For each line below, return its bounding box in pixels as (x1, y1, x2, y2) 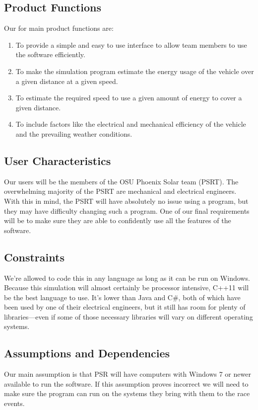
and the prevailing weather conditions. (15, 128, 132, 139)
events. (4, 398, 25, 409)
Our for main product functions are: (4, 23, 114, 33)
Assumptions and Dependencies (4, 345, 170, 361)
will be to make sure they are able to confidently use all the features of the (4, 215, 231, 226)
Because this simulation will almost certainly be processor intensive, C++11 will (4, 282, 249, 293)
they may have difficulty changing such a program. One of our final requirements (4, 205, 250, 216)
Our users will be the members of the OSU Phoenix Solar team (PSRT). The (4, 176, 239, 186)
